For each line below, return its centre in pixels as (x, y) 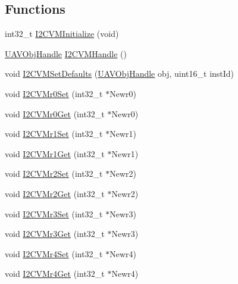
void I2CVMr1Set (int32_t (54, 134)
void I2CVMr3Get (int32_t (55, 234)
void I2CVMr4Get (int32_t (55, 274)
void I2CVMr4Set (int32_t (54, 253)
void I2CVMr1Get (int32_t (55, 153)
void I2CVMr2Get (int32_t (55, 193)
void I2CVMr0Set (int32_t (54, 93)
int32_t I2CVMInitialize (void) (62, 34)
